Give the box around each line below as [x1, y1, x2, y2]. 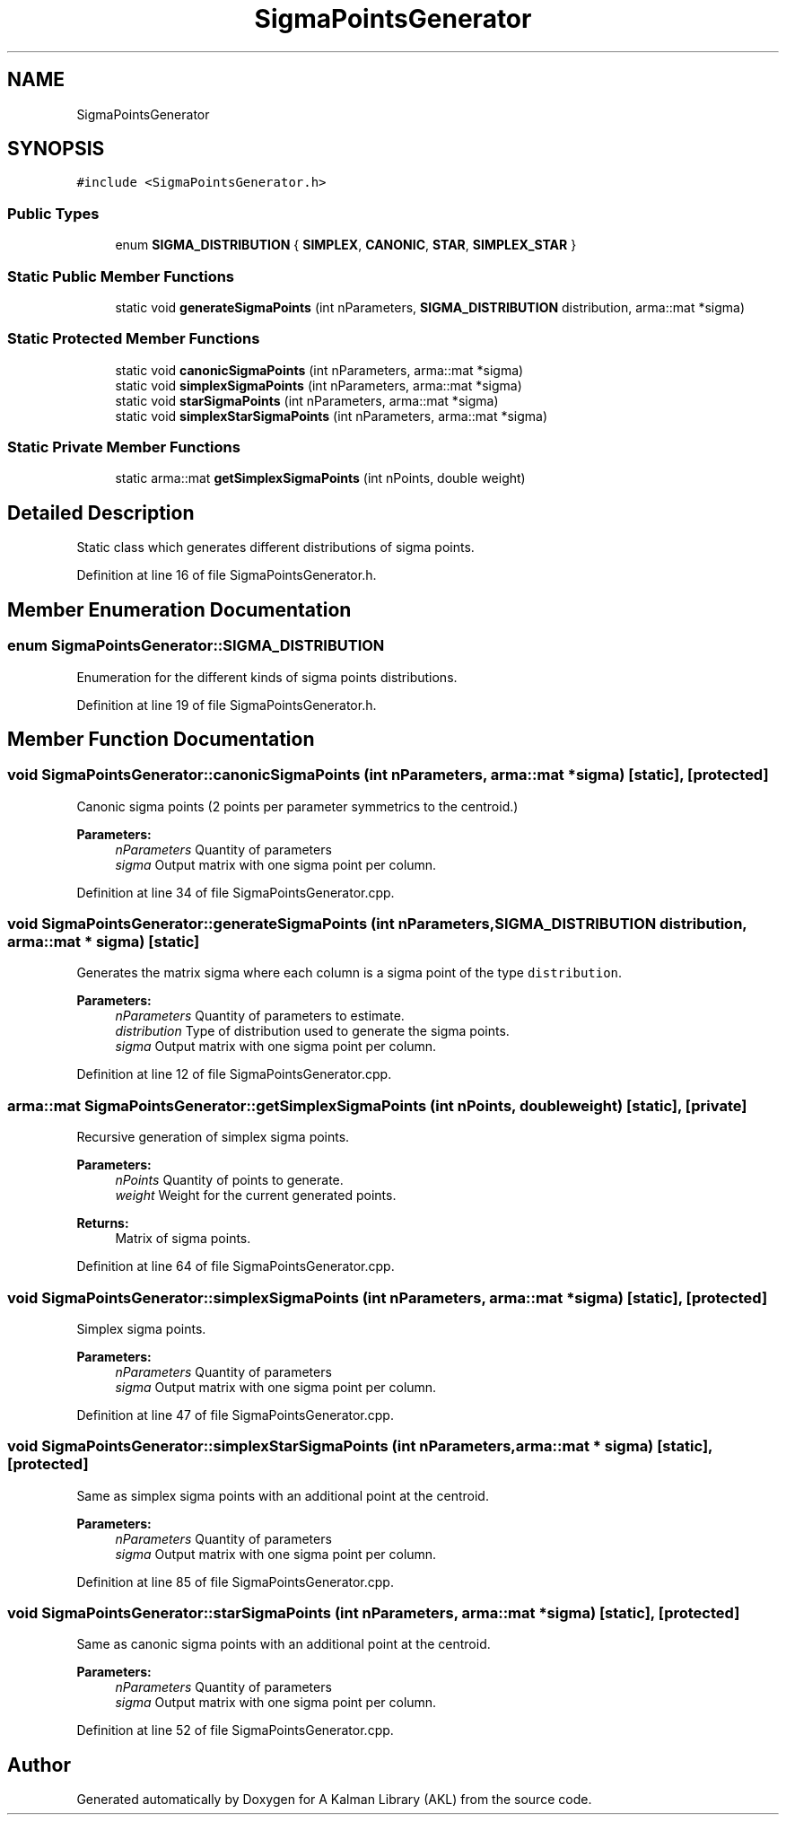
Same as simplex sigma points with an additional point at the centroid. [76, 1487, 489, 1503]
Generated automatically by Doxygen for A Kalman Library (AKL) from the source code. [76, 1791, 592, 1808]
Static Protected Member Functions [7, 329, 260, 348]
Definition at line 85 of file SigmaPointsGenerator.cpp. [76, 1573, 394, 1590]
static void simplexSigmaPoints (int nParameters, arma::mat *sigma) [115, 377, 522, 393]
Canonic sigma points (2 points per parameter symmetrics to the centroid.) [76, 798, 519, 814]
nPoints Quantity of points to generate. [115, 1172, 344, 1188]
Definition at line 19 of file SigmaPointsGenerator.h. [76, 696, 377, 713]
